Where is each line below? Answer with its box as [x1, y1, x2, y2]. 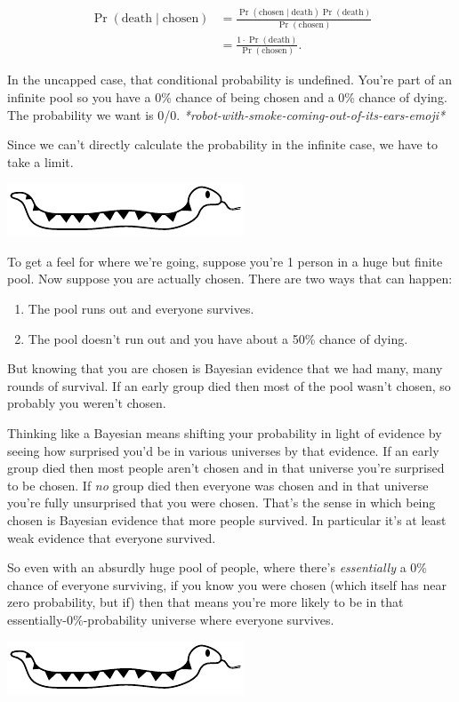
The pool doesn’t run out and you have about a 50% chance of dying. [28, 329, 408, 347]
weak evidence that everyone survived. [7, 528, 216, 546]
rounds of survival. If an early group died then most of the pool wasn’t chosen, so [7, 376, 451, 395]
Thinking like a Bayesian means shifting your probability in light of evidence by [7, 424, 442, 443]
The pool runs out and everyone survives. [28, 299, 254, 318]
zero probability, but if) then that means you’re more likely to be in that [7, 593, 404, 611]
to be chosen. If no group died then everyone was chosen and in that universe [7, 475, 429, 494]
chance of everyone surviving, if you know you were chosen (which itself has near [7, 575, 447, 594]
